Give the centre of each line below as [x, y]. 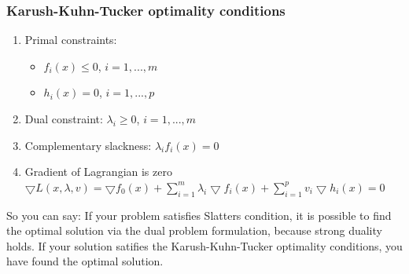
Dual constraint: [64, 119]
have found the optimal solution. [85, 261]
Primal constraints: [71, 40]
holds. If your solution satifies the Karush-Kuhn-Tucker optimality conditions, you [204, 245]
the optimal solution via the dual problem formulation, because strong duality [194, 230]
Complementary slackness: [88, 145]
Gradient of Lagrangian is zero [98, 172]
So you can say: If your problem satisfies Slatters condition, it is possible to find [199, 215]
